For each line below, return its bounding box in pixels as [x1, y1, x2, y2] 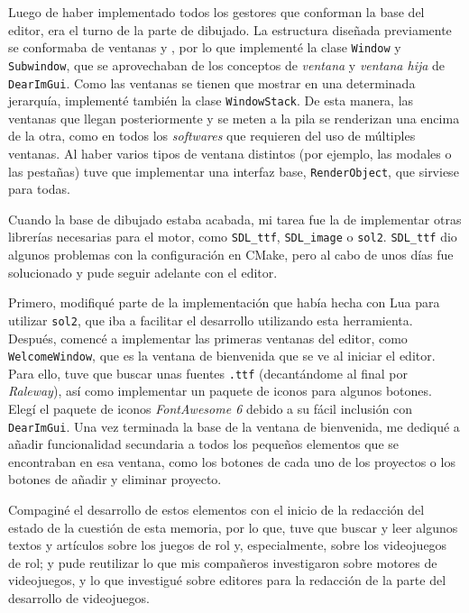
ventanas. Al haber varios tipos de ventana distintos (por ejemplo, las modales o [8, 144, 452, 162]
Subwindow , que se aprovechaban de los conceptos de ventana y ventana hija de [8, 55, 446, 74]
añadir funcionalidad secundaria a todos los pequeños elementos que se [8, 435, 399, 453]
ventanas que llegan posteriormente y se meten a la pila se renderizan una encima [8, 108, 460, 127]
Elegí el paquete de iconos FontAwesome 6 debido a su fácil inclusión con [8, 399, 413, 418]
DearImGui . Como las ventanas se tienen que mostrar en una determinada [8, 73, 416, 92]
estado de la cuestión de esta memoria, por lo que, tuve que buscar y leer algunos [8, 517, 458, 536]
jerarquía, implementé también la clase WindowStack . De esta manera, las [8, 91, 414, 110]
